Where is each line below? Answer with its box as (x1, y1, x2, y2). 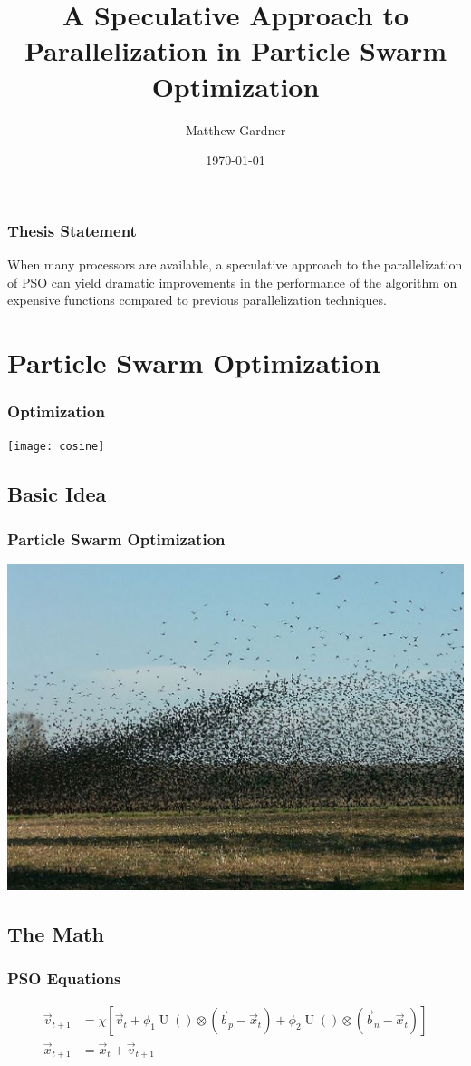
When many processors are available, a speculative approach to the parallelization (7, 254, 463, 273)
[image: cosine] (7, 440, 105, 454)
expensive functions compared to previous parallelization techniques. (7, 290, 387, 309)
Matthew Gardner (185, 120, 286, 139)
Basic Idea (7, 480, 107, 508)
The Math (7, 919, 104, 947)
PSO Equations (7, 966, 121, 989)
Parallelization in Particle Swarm (24, 32, 447, 69)
